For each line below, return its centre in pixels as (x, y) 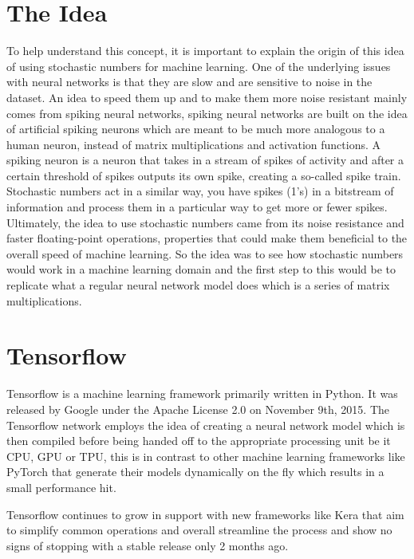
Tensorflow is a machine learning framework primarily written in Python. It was (202, 394)
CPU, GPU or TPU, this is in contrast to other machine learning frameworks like (206, 456)
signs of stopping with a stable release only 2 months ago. (148, 545)
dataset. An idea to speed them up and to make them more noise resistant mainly (207, 97)
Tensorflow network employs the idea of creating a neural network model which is (206, 425)
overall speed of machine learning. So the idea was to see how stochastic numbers (205, 253)
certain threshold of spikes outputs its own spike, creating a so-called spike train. (204, 175)
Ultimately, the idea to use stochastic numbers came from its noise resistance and (205, 222)
